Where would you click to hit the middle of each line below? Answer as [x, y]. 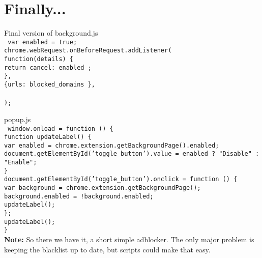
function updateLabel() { [48, 137]
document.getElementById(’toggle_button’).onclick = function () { [121, 179]
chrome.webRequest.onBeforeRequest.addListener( [88, 51]
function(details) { [39, 59]
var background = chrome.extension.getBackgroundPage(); [103, 188]
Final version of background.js [51, 33]
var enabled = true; [42, 42]
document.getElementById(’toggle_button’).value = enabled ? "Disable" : [132, 154]
